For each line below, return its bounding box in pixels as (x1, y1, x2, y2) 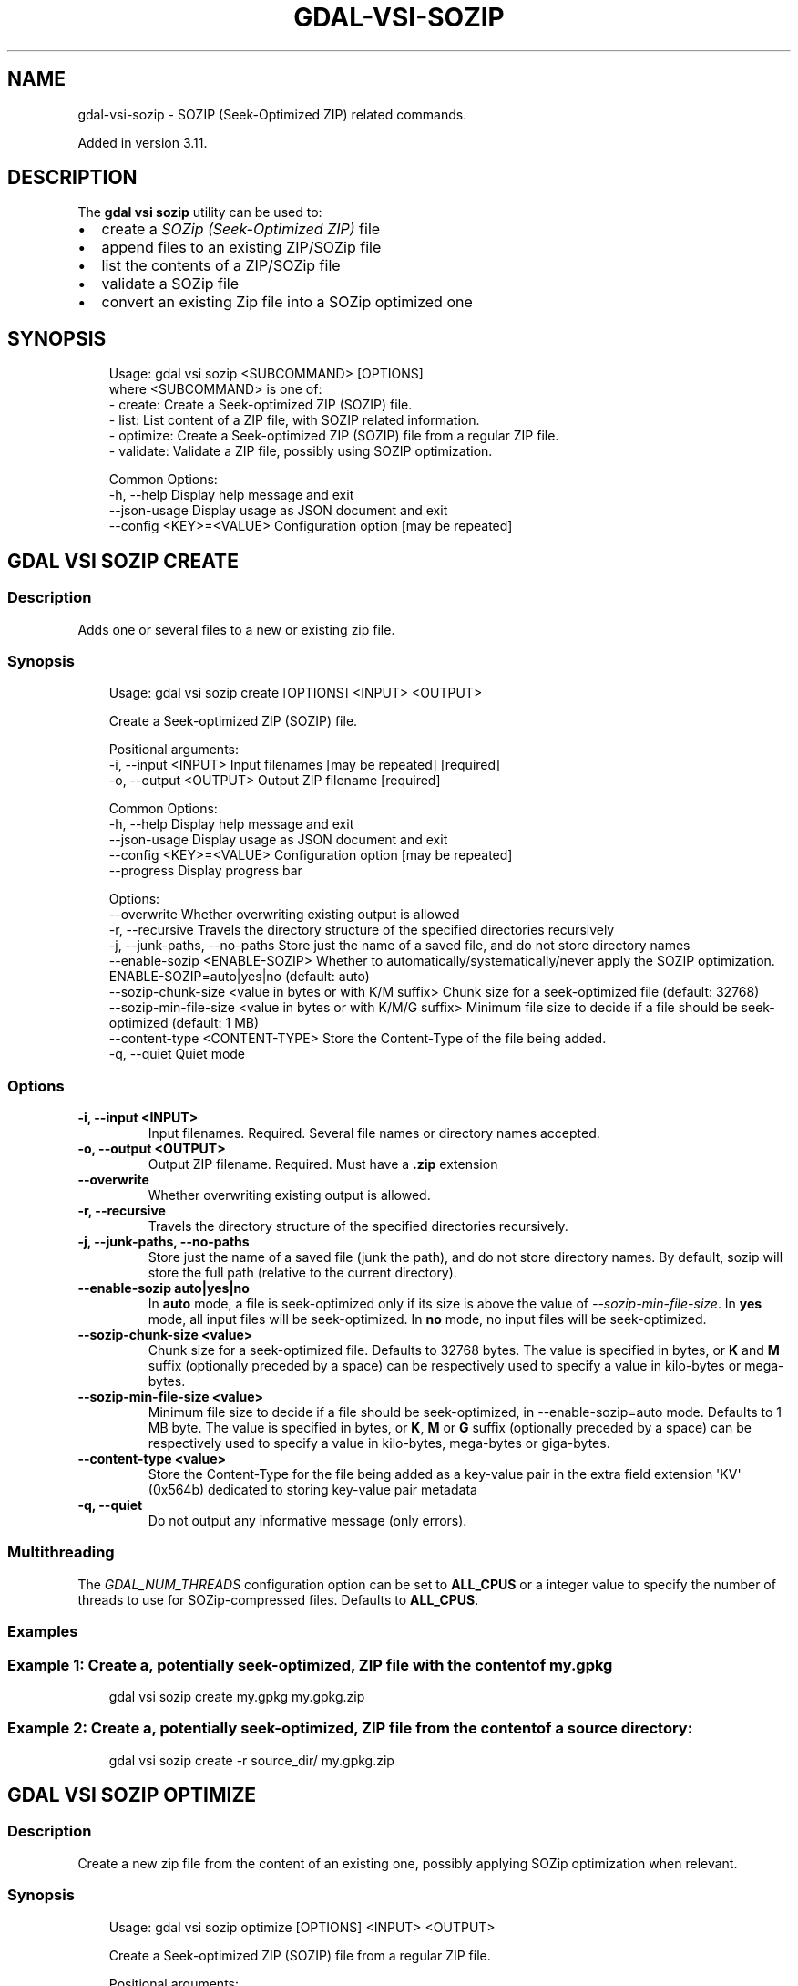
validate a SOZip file (101, 274, 240, 294)
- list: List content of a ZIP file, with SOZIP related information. (108, 412, 480, 429)
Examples (7, 1622, 78, 1641)
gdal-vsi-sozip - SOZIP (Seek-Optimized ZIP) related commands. (77, 106, 467, 122)
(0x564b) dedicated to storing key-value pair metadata (148, 1482, 477, 1497)
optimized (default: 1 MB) (108, 1015, 260, 1031)
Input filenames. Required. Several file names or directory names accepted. (148, 1125, 600, 1141)
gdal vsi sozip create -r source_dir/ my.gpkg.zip (108, 1752, 394, 1768)
